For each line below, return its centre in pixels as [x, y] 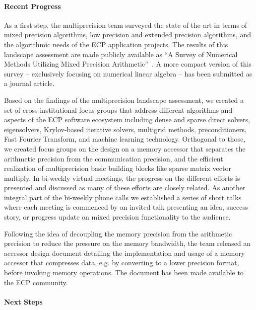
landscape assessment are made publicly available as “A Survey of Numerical [121, 54]
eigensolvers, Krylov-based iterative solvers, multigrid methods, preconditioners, [125, 129]
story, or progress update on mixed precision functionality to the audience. [117, 217]
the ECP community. [36, 282]
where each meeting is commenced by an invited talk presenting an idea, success [126, 207]
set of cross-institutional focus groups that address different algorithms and [118, 110]
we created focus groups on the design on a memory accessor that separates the [125, 148]
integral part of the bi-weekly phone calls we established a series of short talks [123, 197]
